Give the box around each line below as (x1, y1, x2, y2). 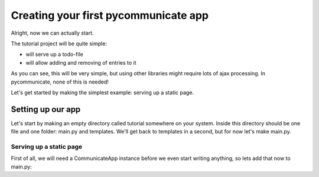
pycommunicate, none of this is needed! (11, 78, 109, 85)
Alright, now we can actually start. (11, 29, 94, 36)
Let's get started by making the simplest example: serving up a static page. (11, 89, 194, 96)
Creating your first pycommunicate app (11, 9, 209, 22)
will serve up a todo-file (25, 51, 84, 58)
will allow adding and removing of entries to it (25, 59, 136, 66)
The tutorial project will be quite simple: (11, 40, 108, 47)
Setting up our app (11, 104, 81, 114)
